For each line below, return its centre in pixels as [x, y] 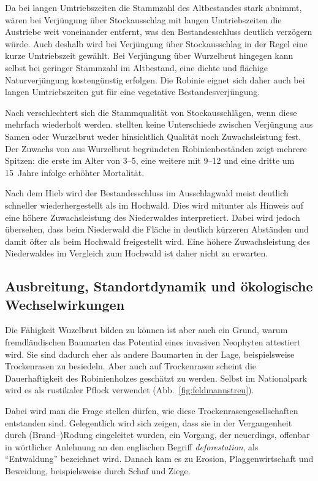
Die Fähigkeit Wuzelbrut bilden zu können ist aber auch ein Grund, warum [146, 330]
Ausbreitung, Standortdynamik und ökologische [159, 286]
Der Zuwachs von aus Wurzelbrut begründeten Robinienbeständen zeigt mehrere [156, 148]
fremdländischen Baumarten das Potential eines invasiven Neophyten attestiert [153, 342]
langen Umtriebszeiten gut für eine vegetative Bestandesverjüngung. [133, 92]
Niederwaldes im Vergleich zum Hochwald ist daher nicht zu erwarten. [137, 253]
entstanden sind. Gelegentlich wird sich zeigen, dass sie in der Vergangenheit [149, 422]
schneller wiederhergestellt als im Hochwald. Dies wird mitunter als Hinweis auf [154, 205]
